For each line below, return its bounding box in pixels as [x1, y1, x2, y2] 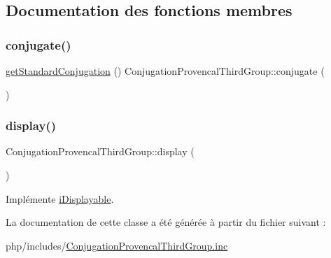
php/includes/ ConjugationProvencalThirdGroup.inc [6, 238, 228, 252]
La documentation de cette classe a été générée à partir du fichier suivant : [6, 215, 326, 229]
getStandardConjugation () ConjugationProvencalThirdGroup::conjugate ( [6, 64, 325, 78]
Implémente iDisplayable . [6, 191, 114, 206]
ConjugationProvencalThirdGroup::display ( [6, 144, 195, 159]
